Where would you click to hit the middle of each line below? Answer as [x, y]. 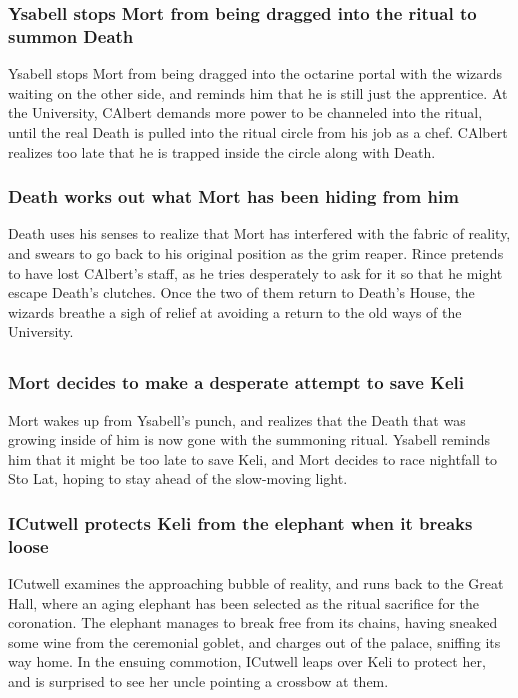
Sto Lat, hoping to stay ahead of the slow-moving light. [178, 478]
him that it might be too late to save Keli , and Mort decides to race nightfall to [253, 458]
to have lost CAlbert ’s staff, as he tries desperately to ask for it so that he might [255, 272]
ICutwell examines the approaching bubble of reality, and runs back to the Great [256, 583]
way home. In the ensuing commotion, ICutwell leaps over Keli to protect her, [247, 661]
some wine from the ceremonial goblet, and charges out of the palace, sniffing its [254, 641]
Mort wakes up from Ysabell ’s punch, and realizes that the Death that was [237, 419]
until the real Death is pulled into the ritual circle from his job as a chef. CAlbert [258, 131]
